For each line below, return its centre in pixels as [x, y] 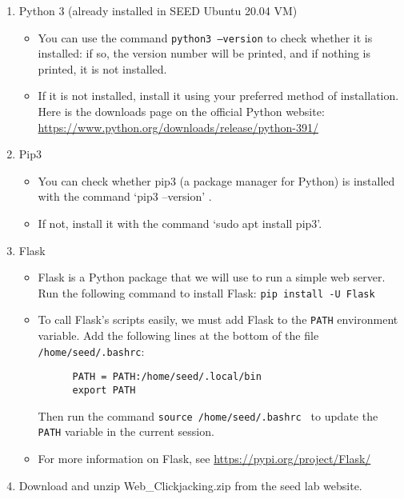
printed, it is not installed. [102, 68]
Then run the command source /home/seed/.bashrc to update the [208, 415]
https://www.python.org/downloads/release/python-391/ [178, 127]
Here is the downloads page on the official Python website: [181, 112]
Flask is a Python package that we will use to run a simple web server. [212, 277]
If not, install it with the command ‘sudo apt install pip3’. [180, 223]
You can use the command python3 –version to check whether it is [205, 37]
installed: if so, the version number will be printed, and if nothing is [204, 53]
